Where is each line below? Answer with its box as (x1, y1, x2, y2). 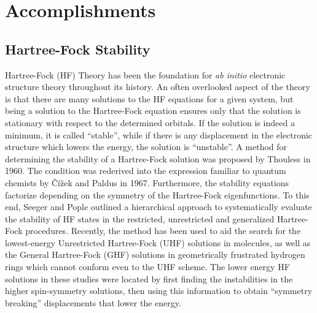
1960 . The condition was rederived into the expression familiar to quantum (5, 164, 286, 177)
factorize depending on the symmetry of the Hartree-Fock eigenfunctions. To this (5, 188, 310, 201)
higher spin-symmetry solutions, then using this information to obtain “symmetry (5, 284, 313, 297)
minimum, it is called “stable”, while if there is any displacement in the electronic (5, 128, 313, 141)
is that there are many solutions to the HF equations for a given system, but (5, 92, 294, 105)
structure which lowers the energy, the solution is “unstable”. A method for (5, 140, 288, 153)
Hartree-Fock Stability (5, 39, 151, 58)
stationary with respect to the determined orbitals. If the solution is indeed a (5, 116, 295, 129)
